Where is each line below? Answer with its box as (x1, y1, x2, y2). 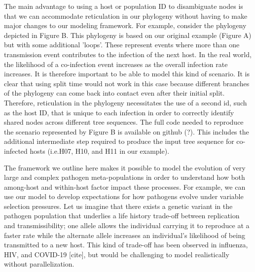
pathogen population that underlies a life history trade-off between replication (4, 210, 240, 221)
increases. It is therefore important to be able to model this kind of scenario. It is (4, 68, 250, 79)
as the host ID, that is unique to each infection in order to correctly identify (4, 107, 234, 117)
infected (4, 145, 28, 156)
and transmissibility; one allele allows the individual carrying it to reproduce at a (4, 220, 250, 231)
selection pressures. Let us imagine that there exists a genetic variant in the (4, 201, 233, 211)
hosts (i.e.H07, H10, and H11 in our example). (30, 145, 170, 156)
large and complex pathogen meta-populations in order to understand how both (4, 172, 245, 182)
